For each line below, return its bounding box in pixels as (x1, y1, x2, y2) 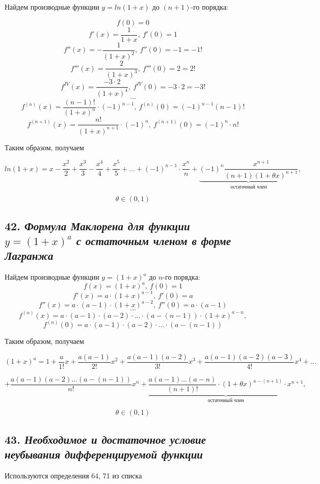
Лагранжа (5, 248, 54, 263)
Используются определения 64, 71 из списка (5, 470, 142, 480)
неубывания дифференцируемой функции (5, 446, 203, 462)
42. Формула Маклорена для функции (5, 218, 190, 233)
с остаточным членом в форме (76, 232, 231, 248)
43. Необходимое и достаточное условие (5, 431, 206, 447)
